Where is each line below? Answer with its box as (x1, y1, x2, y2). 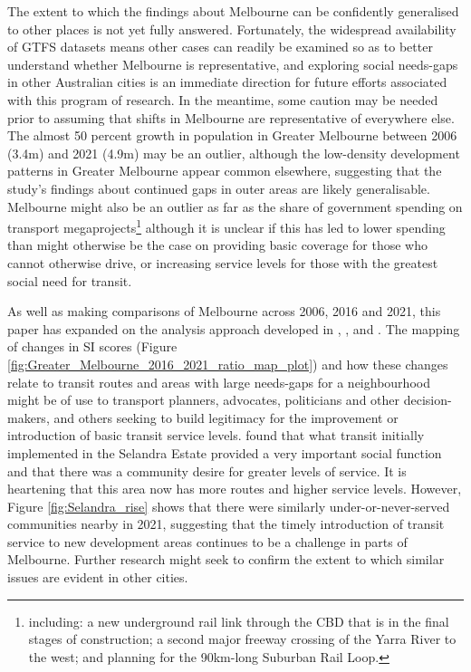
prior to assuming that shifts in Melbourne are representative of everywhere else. (7, 108, 455, 127)
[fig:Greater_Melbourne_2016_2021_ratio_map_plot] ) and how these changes (7, 354, 448, 373)
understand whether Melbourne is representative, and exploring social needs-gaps (7, 54, 458, 73)
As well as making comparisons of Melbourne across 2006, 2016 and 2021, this (7, 302, 441, 321)
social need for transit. (7, 271, 132, 290)
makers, (7, 408, 50, 427)
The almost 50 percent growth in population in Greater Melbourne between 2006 (7, 126, 457, 145)
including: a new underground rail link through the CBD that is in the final (28, 611, 449, 630)
